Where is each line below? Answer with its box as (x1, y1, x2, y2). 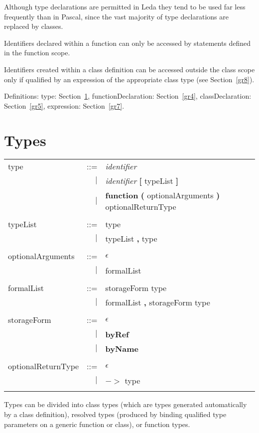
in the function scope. (4, 47, 70, 58)
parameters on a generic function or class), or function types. (4, 419, 190, 429)
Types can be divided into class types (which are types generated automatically (4, 399, 247, 410)
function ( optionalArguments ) (105, 189, 220, 201)
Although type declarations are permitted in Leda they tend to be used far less (4, 1, 246, 11)
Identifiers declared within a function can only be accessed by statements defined (4, 37, 251, 48)
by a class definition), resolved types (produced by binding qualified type (4, 409, 227, 420)
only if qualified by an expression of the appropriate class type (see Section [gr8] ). (4, 74, 255, 84)
